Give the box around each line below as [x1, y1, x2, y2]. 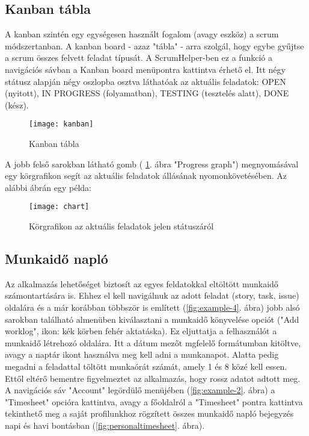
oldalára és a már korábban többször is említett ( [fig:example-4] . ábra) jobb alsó [5, 301, 300, 314]
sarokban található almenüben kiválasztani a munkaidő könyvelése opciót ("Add [5, 313, 299, 325]
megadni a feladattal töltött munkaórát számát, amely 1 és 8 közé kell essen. [5, 360, 287, 372]
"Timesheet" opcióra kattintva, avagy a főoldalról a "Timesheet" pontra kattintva [5, 395, 303, 408]
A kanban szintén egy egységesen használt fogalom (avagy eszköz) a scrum [5, 28, 279, 40]
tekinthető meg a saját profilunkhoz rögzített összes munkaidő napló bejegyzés [5, 407, 294, 420]
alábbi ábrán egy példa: [5, 181, 91, 193]
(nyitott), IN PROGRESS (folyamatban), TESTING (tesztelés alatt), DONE [5, 87, 289, 99]
